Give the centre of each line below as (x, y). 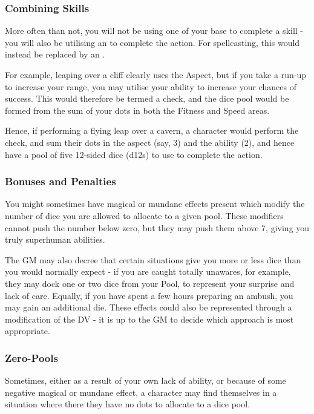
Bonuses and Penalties (61, 181)
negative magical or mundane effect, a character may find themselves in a (141, 392)
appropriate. (28, 331)
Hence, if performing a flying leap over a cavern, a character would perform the (152, 130)
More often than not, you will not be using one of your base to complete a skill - (154, 31)
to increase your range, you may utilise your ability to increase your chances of (151, 86)
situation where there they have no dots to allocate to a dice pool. (128, 404)
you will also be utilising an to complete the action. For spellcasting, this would (152, 42)
